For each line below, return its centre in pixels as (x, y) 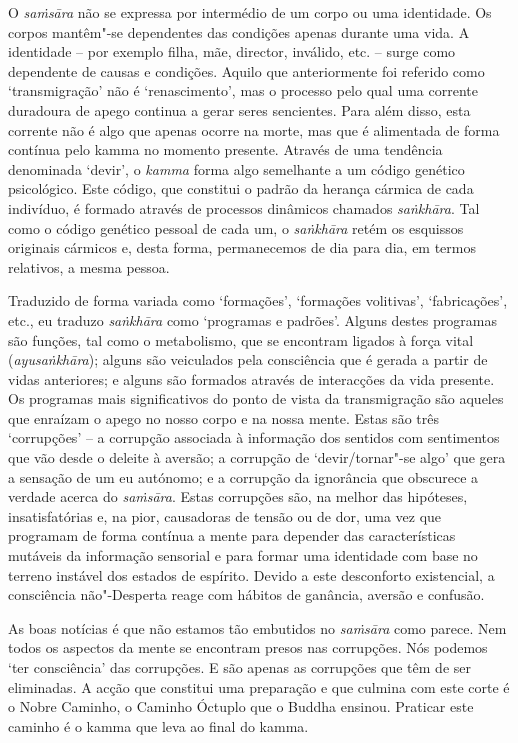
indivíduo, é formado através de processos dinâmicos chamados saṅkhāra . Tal (244, 207)
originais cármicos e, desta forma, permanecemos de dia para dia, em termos (242, 247)
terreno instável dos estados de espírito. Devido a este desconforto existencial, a (251, 574)
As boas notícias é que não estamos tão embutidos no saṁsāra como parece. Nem (257, 627)
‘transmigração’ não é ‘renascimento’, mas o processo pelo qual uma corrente (243, 90)
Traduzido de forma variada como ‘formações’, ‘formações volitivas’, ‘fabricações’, (258, 300)
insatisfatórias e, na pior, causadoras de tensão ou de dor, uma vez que (225, 515)
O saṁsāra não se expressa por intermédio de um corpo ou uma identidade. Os (250, 12)
